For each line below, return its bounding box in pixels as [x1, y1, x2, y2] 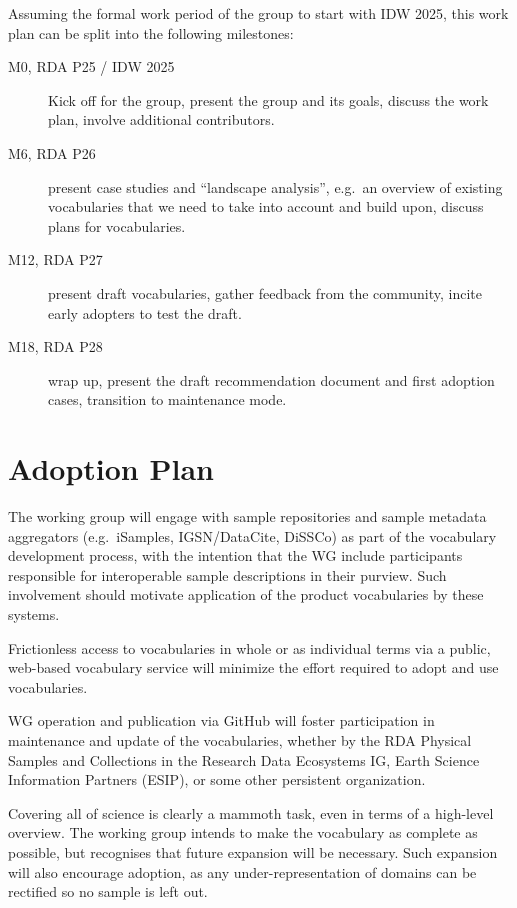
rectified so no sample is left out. [8, 881, 208, 902]
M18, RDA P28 [8, 336, 103, 357]
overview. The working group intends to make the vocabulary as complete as [8, 822, 478, 843]
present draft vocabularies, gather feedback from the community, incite [48, 282, 482, 303]
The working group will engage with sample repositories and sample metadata [8, 506, 487, 527]
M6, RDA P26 [8, 142, 96, 163]
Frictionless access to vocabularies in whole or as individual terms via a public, [8, 637, 491, 658]
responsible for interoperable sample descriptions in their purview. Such [8, 564, 447, 585]
